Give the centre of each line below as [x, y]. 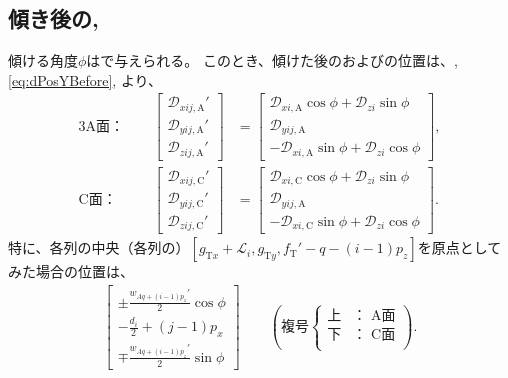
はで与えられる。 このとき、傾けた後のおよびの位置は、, [272, 60]
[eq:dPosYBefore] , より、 [85, 79]
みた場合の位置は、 [71, 271]
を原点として [459, 247]
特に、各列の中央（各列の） [99, 247]
